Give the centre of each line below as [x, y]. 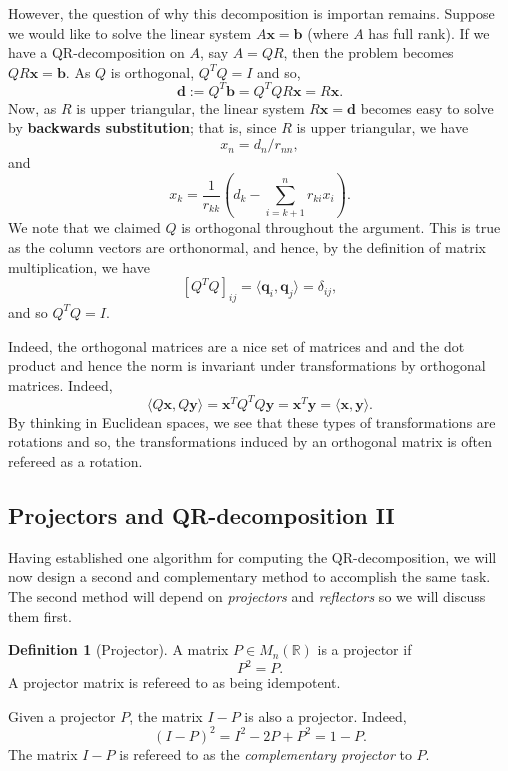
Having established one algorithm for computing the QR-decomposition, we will [252, 556]
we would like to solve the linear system [130, 32]
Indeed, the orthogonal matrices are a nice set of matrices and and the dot [236, 345]
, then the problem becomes [368, 52]
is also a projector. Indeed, [325, 715]
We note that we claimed [84, 227]
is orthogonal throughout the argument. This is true [341, 227]
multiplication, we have [79, 266]
